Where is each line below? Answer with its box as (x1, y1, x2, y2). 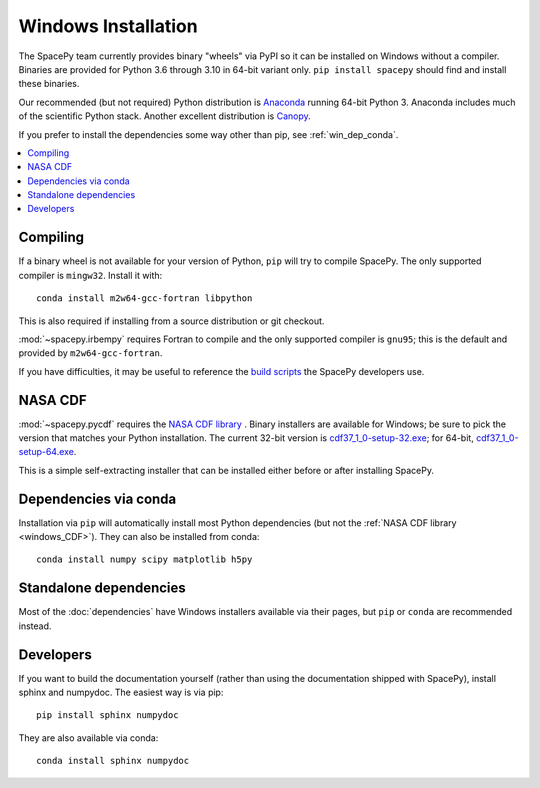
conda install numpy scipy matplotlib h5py (36, 554, 253, 565)
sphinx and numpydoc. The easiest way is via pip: (18, 686, 224, 699)
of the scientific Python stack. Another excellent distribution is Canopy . (18, 110, 312, 122)
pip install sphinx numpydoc (36, 710, 179, 721)
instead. (18, 620, 52, 632)
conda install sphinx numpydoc (36, 755, 190, 767)
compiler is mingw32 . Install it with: (18, 269, 163, 281)
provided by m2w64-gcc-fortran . (18, 347, 163, 359)
